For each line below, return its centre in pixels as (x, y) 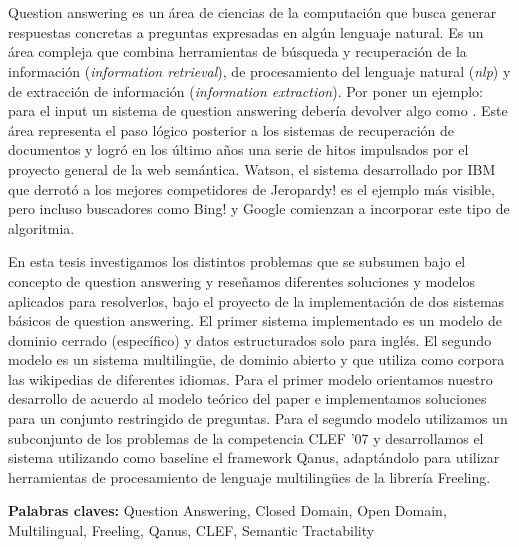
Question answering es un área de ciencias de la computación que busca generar (252, 12)
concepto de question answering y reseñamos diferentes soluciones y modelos (241, 280)
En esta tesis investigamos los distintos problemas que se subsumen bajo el (237, 261)
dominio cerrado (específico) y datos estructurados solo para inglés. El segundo (250, 339)
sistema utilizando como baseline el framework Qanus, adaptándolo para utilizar (254, 457)
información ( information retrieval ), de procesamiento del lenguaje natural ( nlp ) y (259, 70)
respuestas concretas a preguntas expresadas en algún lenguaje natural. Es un (246, 31)
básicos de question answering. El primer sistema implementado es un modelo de (255, 320)
